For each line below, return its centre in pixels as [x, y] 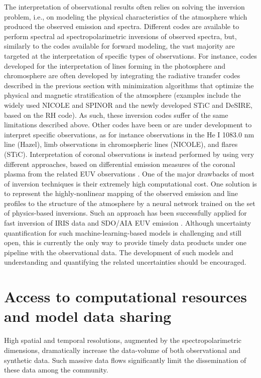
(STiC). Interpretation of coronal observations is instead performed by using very [129, 154]
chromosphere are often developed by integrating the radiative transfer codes [122, 75]
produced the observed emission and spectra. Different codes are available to [122, 26]
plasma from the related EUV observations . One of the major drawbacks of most [129, 174]
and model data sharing [88, 316]
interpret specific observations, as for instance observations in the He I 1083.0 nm [129, 134]
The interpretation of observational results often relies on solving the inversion [124, 7]
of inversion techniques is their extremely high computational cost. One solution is [130, 183]
